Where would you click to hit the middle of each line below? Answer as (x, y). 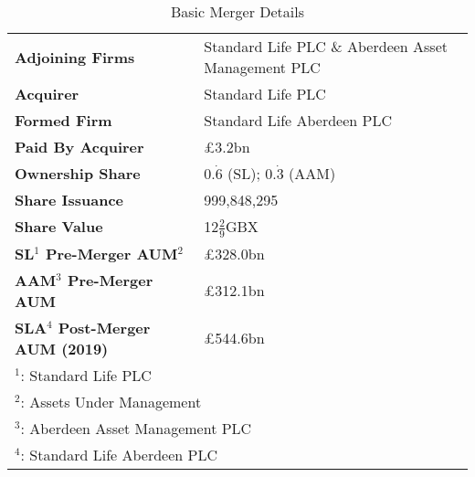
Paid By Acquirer (79, 147)
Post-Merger (104, 327)
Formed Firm (63, 120)
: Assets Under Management (111, 401)
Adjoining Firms (75, 57)
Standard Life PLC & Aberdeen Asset (326, 46)
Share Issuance (69, 200)
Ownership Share (78, 173)
